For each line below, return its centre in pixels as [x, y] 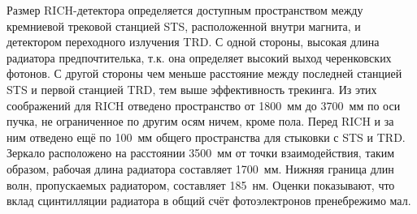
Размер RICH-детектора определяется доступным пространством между [185, 10]
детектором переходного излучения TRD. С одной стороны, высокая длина [193, 42]
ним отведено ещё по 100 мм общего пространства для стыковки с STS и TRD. [206, 137]
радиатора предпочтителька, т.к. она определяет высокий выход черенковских [199, 57]
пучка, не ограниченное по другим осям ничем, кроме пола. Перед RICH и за [200, 121]
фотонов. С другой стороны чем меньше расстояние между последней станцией [204, 73]
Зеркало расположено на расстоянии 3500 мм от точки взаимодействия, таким [201, 153]
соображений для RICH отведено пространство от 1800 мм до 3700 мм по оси [204, 105]
